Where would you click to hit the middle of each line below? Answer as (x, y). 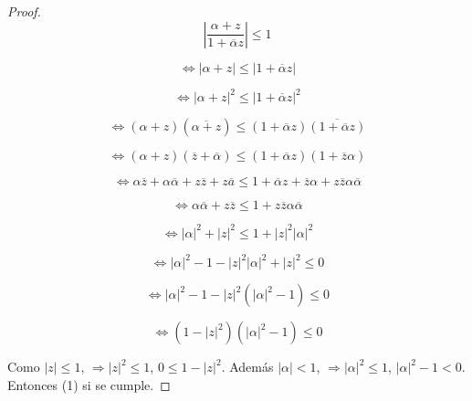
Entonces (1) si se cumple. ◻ (89, 384)
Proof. (24, 11)
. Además (247, 367)
